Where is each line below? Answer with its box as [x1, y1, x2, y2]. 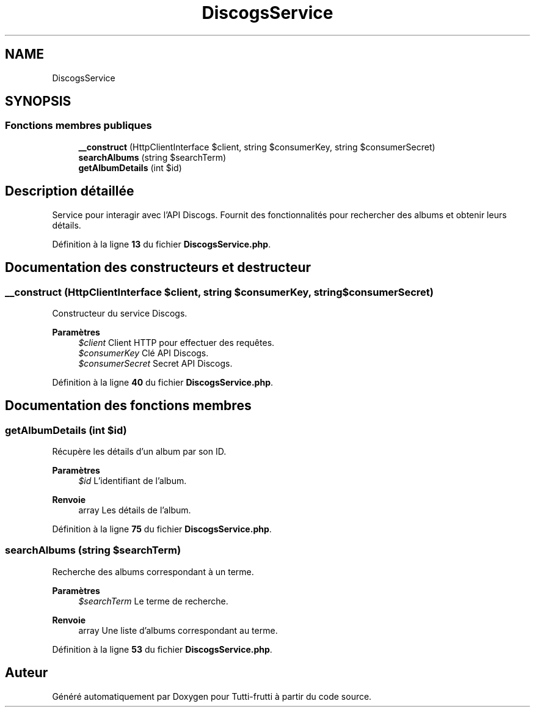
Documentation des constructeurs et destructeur [5, 260, 311, 276]
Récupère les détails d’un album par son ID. [52, 446, 227, 457]
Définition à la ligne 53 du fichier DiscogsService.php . [52, 644, 272, 655]
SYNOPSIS [5, 94, 71, 109]
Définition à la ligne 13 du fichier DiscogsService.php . [52, 238, 271, 249]
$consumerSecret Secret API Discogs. [78, 358, 233, 369]
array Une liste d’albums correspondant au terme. [78, 625, 278, 636]
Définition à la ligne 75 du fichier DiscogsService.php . [52, 524, 272, 535]
